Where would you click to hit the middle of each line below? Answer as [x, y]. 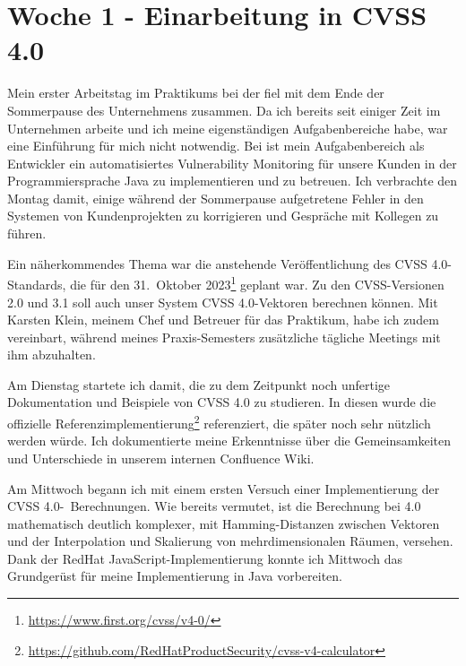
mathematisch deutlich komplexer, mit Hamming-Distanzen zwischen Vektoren [224, 523]
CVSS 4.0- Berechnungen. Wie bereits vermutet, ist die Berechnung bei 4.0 [214, 506]
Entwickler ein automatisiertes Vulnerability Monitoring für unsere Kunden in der [232, 163]
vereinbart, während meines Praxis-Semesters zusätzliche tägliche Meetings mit [224, 337]
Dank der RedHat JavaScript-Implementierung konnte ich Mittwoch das [205, 558]
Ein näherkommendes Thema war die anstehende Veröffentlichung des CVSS [217, 263]
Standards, [37, 284]
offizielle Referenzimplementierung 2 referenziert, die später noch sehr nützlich [219, 422]
